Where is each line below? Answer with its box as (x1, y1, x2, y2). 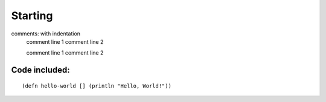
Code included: (11, 65, 71, 75)
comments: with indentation (11, 30, 81, 37)
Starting (11, 9, 53, 22)
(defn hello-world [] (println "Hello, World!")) (22, 82, 172, 89)
